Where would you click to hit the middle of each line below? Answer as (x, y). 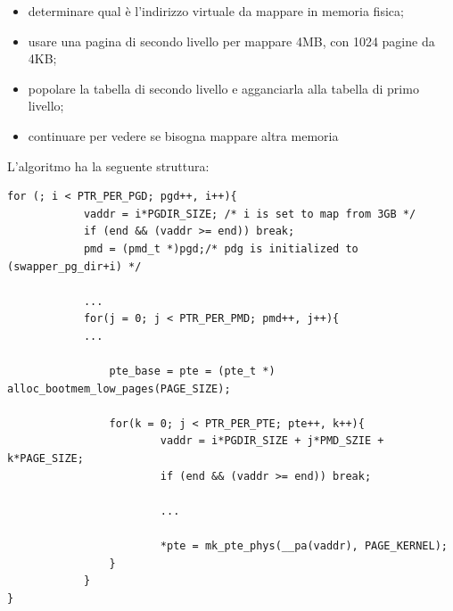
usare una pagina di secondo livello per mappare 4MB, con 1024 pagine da (231, 41)
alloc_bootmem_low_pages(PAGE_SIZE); (119, 388)
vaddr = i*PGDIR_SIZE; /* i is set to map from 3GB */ (250, 214)
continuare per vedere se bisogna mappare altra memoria (183, 135)
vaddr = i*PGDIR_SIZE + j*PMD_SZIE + (272, 441)
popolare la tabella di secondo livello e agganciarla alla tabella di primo (223, 88)
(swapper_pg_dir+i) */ (74, 266)
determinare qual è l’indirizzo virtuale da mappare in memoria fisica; (216, 11)
